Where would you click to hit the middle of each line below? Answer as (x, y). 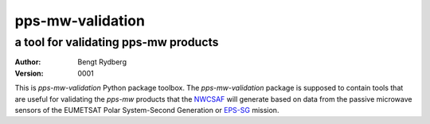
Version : (29, 73)
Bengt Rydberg (102, 62)
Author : (28, 62)
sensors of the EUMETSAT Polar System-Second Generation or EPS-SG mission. (147, 110)
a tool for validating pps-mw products (117, 42)
